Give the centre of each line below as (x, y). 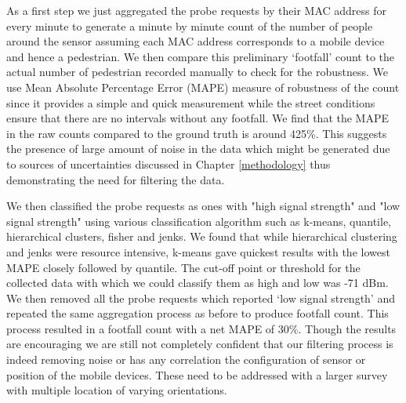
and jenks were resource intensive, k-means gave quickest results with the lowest (198, 251)
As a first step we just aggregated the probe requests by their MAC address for (197, 10)
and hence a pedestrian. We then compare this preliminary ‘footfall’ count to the (201, 56)
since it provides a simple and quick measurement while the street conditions (191, 102)
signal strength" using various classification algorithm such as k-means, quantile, (199, 221)
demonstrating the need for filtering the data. (116, 179)
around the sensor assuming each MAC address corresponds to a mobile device (196, 41)
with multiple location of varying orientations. (117, 390)
